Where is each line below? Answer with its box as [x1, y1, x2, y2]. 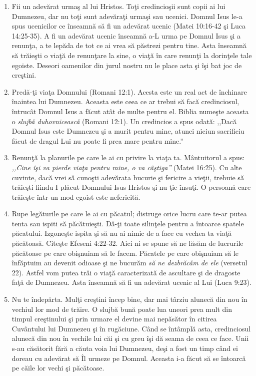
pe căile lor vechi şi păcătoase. [11, 362, 104, 373]
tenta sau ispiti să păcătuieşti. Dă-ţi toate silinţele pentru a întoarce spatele [11, 218, 244, 228]
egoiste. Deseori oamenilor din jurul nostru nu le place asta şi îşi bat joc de [11, 60, 242, 70]
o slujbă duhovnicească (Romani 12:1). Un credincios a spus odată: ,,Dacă [11, 116, 237, 126]
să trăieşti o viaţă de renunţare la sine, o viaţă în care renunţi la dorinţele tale [11, 50, 252, 60]
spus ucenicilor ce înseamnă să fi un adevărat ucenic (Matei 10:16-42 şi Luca [11, 21, 246, 31]
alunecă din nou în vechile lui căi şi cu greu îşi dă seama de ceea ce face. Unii [11, 333, 249, 343]
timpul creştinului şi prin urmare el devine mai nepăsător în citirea [11, 313, 217, 324]
